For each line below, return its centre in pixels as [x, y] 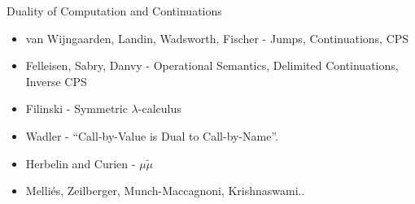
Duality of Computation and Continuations [114, 11]
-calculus [159, 109]
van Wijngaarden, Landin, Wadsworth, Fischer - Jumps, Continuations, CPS [217, 38]
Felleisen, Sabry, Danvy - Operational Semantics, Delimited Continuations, [212, 65]
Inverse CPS [56, 81]
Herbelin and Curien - [81, 163]
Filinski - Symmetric [76, 109]
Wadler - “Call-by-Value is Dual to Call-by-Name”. [152, 135]
